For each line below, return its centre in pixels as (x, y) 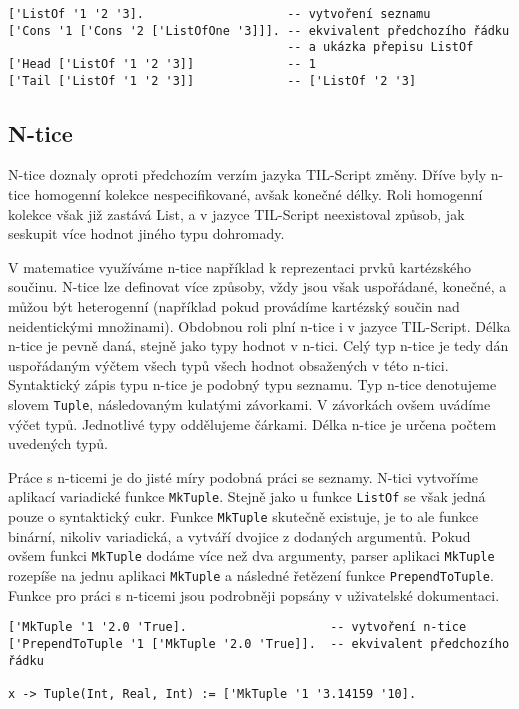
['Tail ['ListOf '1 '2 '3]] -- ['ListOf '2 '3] (212, 80)
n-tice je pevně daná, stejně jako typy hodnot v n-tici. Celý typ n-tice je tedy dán (258, 345)
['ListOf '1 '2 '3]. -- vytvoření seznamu (219, 14)
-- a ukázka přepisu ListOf (380, 47)
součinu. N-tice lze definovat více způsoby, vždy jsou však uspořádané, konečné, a (257, 286)
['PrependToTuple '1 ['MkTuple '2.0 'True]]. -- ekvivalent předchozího (259, 643)
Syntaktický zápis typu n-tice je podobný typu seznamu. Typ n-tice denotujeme (252, 384)
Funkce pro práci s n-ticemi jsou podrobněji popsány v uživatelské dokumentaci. (254, 594)
